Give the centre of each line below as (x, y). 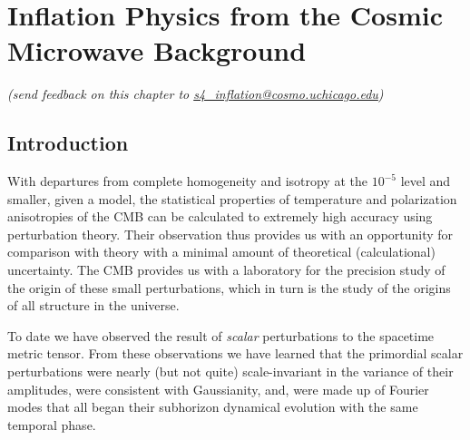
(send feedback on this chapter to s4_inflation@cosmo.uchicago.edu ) (196, 94)
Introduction (68, 143)
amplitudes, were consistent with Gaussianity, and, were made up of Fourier (218, 389)
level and (426, 181)
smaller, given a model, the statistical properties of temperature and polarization (232, 198)
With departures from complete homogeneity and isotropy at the (187, 181)
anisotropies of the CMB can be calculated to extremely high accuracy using (220, 216)
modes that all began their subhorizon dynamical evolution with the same (213, 407)
